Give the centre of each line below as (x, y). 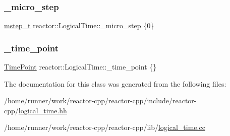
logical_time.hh (43, 110)
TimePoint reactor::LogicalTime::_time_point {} (80, 67)
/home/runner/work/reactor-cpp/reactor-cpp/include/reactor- (100, 100)
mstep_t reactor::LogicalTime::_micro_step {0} (79, 25)
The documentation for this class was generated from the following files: (115, 83)
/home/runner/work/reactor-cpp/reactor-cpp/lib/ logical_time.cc (105, 127)
